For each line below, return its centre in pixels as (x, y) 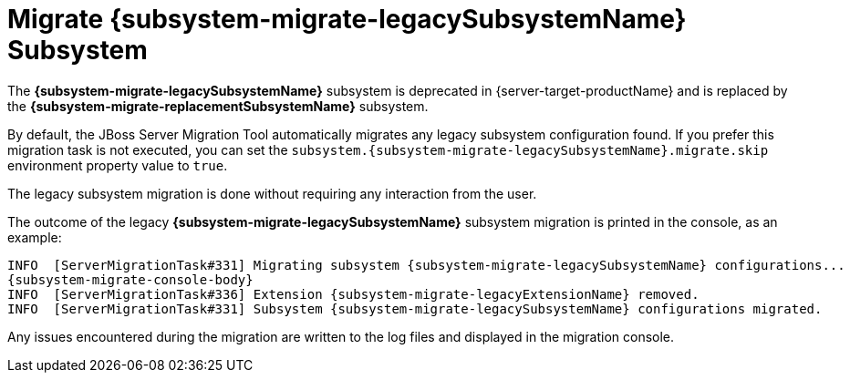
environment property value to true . (118, 165)
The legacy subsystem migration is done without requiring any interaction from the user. (272, 193)
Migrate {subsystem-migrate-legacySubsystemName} (347, 19)
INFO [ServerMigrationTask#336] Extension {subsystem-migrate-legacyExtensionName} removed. (353, 294)
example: (35, 237)
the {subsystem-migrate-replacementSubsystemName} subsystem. (218, 106)
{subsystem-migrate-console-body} (130, 279)
